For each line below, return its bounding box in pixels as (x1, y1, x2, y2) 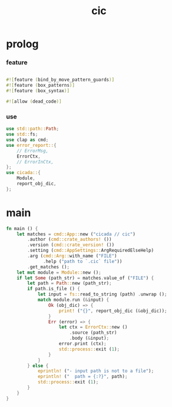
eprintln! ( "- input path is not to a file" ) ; (37, 368, 154, 374)
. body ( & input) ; (69, 335, 110, 342)
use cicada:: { (6, 170, 41, 176)
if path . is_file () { (27, 286, 81, 292)
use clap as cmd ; (6, 137, 49, 143)
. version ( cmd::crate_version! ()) (27, 242, 115, 248)
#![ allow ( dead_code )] (6, 99, 62, 104)
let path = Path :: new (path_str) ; (27, 280, 112, 287)
